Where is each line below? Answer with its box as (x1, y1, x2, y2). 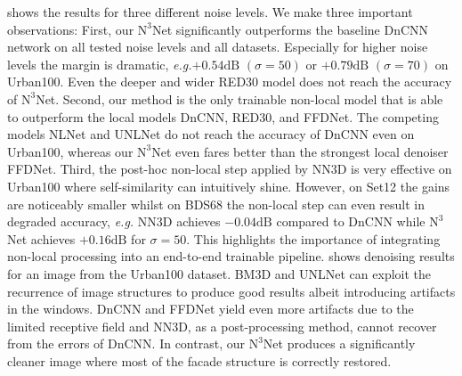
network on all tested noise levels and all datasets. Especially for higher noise (7, 37, 428, 56)
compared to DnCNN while (276, 212, 426, 231)
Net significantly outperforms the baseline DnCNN (151, 20, 429, 38)
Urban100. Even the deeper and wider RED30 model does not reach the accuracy (7, 72, 452, 91)
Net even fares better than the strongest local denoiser (151, 142, 449, 160)
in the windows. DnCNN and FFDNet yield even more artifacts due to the (7, 299, 414, 318)
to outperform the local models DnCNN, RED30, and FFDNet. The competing (7, 107, 439, 126)
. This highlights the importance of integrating (186, 229, 441, 248)
